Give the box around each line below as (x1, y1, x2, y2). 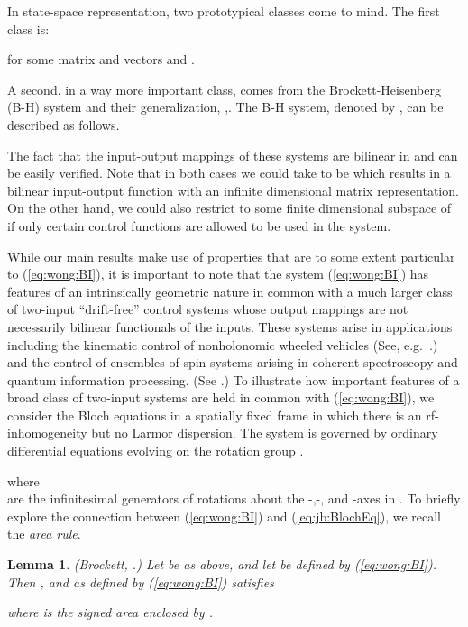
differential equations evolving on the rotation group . (7, 441, 304, 460)
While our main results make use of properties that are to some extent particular (7, 246, 455, 265)
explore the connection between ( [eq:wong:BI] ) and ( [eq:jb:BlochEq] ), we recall (7, 506, 441, 525)
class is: (7, 19, 50, 38)
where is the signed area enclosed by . (7, 603, 213, 622)
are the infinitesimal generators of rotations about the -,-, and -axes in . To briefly (7, 489, 461, 508)
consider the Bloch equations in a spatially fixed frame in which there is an (7, 405, 422, 424)
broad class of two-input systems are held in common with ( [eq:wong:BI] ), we (7, 388, 435, 407)
